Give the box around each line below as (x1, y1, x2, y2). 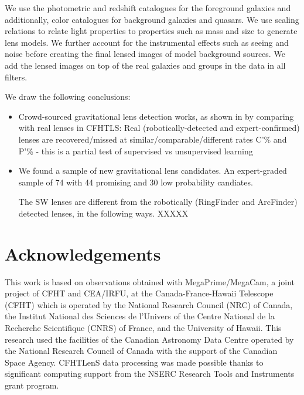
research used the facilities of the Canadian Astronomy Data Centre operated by (5, 333, 294, 345)
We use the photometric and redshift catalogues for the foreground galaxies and (5, 2, 291, 13)
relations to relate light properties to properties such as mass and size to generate (5, 25, 298, 37)
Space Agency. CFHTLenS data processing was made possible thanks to (5, 356, 264, 368)
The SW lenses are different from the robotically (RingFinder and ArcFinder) (18, 195, 298, 208)
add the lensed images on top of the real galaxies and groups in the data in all (5, 59, 286, 71)
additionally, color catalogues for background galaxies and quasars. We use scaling (5, 13, 299, 25)
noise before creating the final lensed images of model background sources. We (5, 48, 285, 60)
